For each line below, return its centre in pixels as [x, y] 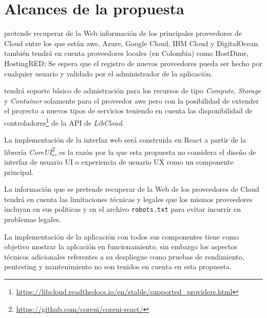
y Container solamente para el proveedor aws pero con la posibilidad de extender [132, 100]
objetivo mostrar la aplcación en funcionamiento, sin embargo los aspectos [121, 246]
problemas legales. [33, 219]
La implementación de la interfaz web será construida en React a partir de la [125, 140]
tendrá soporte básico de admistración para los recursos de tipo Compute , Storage [133, 91]
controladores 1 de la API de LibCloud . [64, 122]
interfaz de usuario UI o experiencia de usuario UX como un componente [119, 161]
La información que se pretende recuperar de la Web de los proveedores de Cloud [132, 189]
